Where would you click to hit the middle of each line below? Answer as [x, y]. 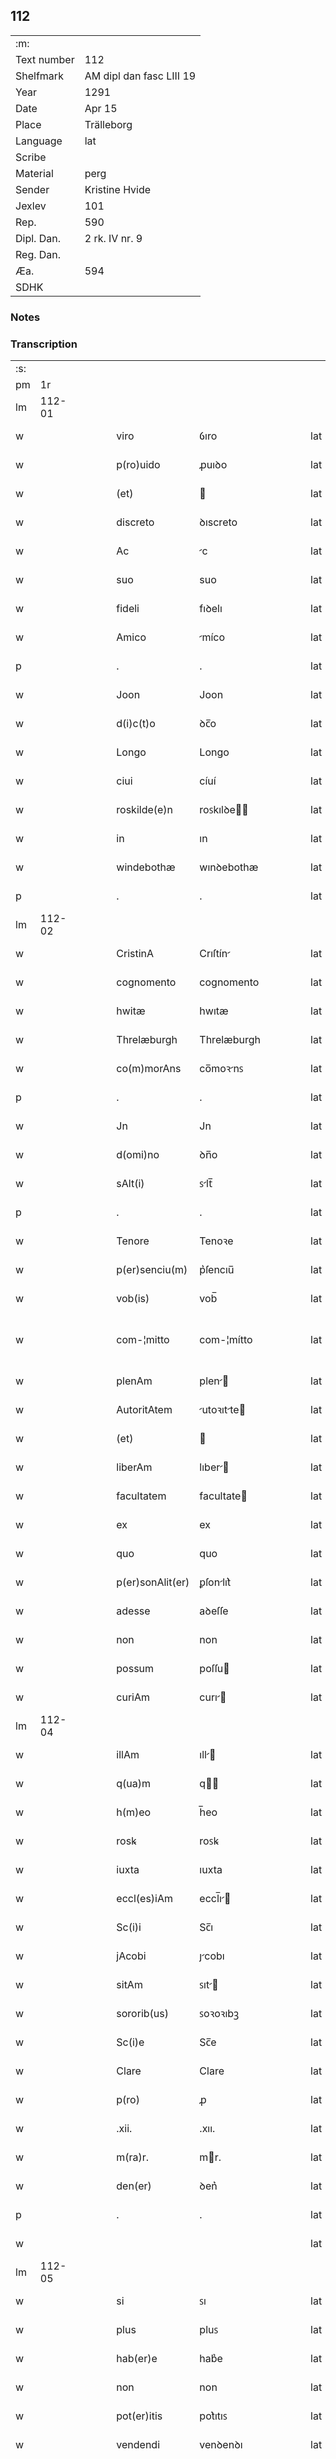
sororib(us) [142, 2014]
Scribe [31, 157]
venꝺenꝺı [221, 2445]
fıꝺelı [211, 609]
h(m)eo [134, 1812]
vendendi [138, 2445]
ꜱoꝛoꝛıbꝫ [219, 2014]
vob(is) [133, 1299]
